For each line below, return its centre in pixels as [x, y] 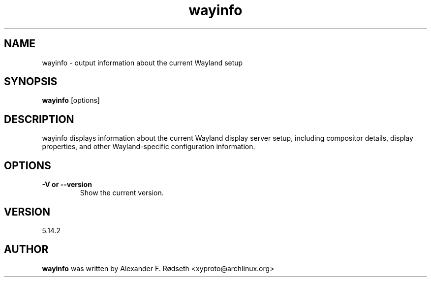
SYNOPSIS [31, 82]
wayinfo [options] [71, 100]
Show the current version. [122, 193]
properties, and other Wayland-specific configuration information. [149, 147]
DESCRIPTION [39, 119]
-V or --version [67, 185]
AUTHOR [26, 250]
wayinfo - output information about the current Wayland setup [142, 62]
